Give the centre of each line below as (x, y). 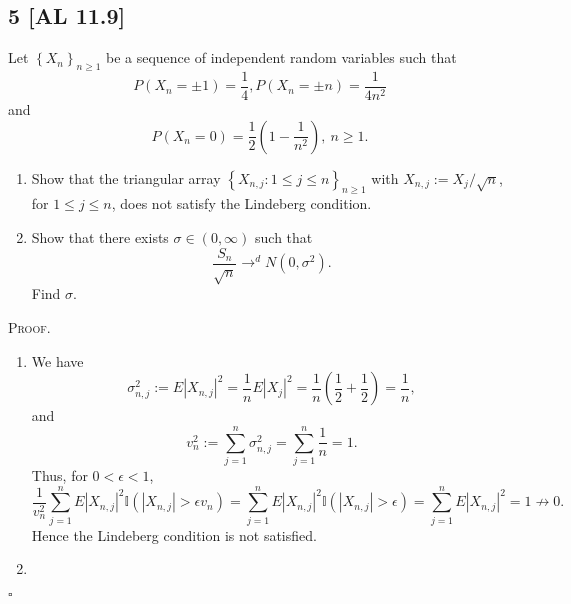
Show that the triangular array (126, 177)
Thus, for (59, 474)
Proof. (29, 327)
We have (57, 360)
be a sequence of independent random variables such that (281, 57)
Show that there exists (100, 237)
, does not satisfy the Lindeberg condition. (241, 203)
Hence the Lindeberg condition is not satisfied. (174, 534)
